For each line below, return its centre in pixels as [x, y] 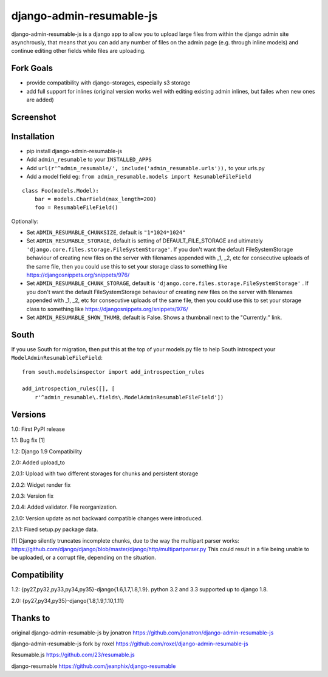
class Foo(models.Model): [61, 191]
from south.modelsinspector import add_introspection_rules [113, 372]
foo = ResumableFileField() [76, 208]
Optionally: [25, 221]
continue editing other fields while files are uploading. [78, 51]
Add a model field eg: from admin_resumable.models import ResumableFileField [139, 177]
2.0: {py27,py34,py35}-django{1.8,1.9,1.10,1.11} [68, 600]
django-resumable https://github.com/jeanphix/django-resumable [94, 666]
